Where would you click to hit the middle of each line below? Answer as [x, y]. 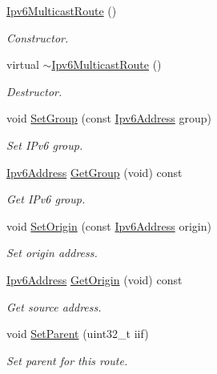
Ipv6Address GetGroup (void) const [94, 172]
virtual [23, 64]
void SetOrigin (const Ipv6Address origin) [109, 225]
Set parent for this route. [67, 360]
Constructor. [38, 37]
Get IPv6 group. [46, 199]
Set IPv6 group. [45, 145]
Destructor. [34, 91]
